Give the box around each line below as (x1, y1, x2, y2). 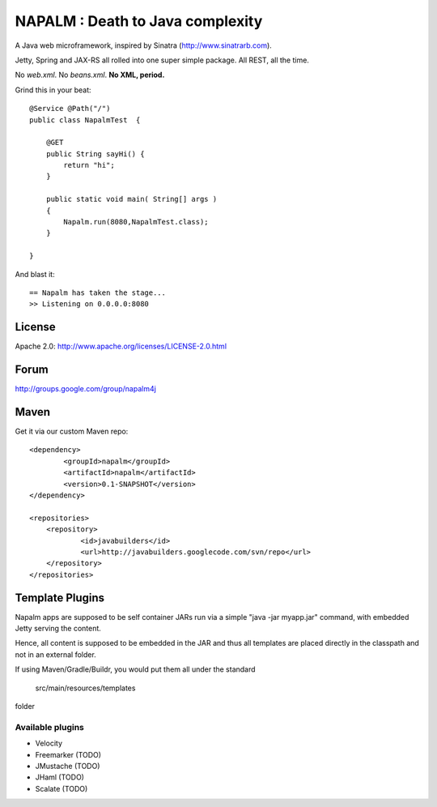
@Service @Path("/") (29, 104, 111, 113)
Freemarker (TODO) (35, 749, 101, 759)
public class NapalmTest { (29, 115, 141, 125)
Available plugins (15, 721, 85, 732)
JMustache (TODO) (35, 761, 100, 771)
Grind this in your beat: (15, 85, 92, 95)
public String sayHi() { (45, 149, 145, 158)
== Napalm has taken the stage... (29, 288, 166, 297)
